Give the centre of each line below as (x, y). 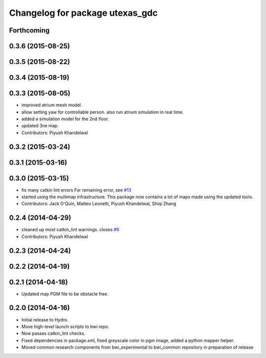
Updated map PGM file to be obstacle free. (65, 294)
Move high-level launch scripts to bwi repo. (65, 326)
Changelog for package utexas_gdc (83, 13)
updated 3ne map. (40, 126)
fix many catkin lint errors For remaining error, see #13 (76, 190)
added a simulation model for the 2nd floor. (65, 119)
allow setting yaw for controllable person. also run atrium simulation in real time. (103, 112)
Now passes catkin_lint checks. (53, 333)
